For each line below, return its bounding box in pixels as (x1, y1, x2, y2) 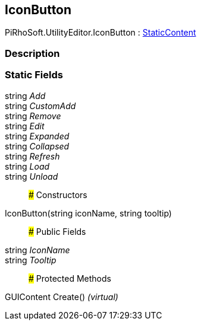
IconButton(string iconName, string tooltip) (5, 208, 172, 218)
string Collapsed (5, 141, 70, 151)
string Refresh (5, 151, 60, 161)
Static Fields (5, 69, 63, 81)
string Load (5, 161, 50, 171)
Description (5, 47, 60, 59)
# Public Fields (29, 226, 86, 237)
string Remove (5, 110, 61, 121)
